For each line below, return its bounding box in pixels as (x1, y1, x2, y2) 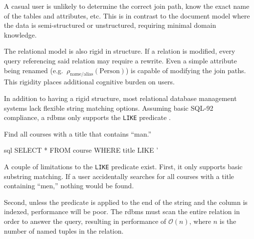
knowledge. (4, 29, 37, 40)
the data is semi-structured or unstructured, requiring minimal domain (4, 20, 216, 30)
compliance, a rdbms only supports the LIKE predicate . (4, 112, 171, 122)
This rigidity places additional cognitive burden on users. (4, 77, 175, 87)
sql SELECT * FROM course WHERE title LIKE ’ (4, 145, 159, 155)
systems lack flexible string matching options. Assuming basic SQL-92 (4, 102, 213, 113)
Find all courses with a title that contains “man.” (4, 128, 152, 139)
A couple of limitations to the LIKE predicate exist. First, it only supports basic (4, 161, 243, 171)
